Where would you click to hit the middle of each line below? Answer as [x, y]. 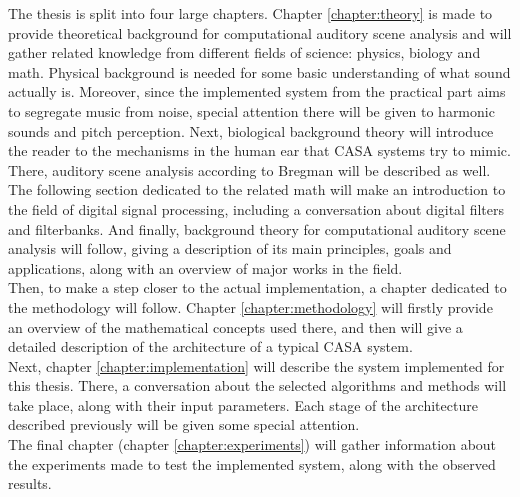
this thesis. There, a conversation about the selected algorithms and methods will [257, 385]
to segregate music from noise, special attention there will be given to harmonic [251, 110]
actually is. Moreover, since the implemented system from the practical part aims [257, 91]
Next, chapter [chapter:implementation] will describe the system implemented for [256, 365]
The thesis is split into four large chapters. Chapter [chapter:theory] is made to [250, 13]
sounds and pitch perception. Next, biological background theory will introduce [251, 130]
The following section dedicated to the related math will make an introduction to [257, 189]
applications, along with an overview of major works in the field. [205, 267]
